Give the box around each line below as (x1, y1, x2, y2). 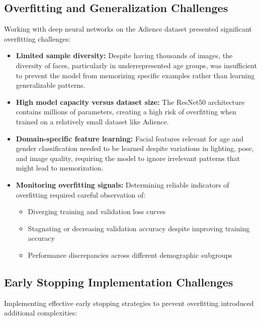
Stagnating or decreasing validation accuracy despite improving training (28, 223, 250, 233)
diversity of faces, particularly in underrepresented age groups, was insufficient (16, 60, 257, 70)
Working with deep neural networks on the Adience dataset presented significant (4, 24, 252, 34)
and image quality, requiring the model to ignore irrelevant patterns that (16, 152, 240, 163)
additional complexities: (4, 307, 77, 318)
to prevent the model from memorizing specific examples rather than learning (16, 70, 255, 80)
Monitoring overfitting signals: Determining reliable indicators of (16, 179, 229, 190)
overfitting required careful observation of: (16, 189, 146, 200)
